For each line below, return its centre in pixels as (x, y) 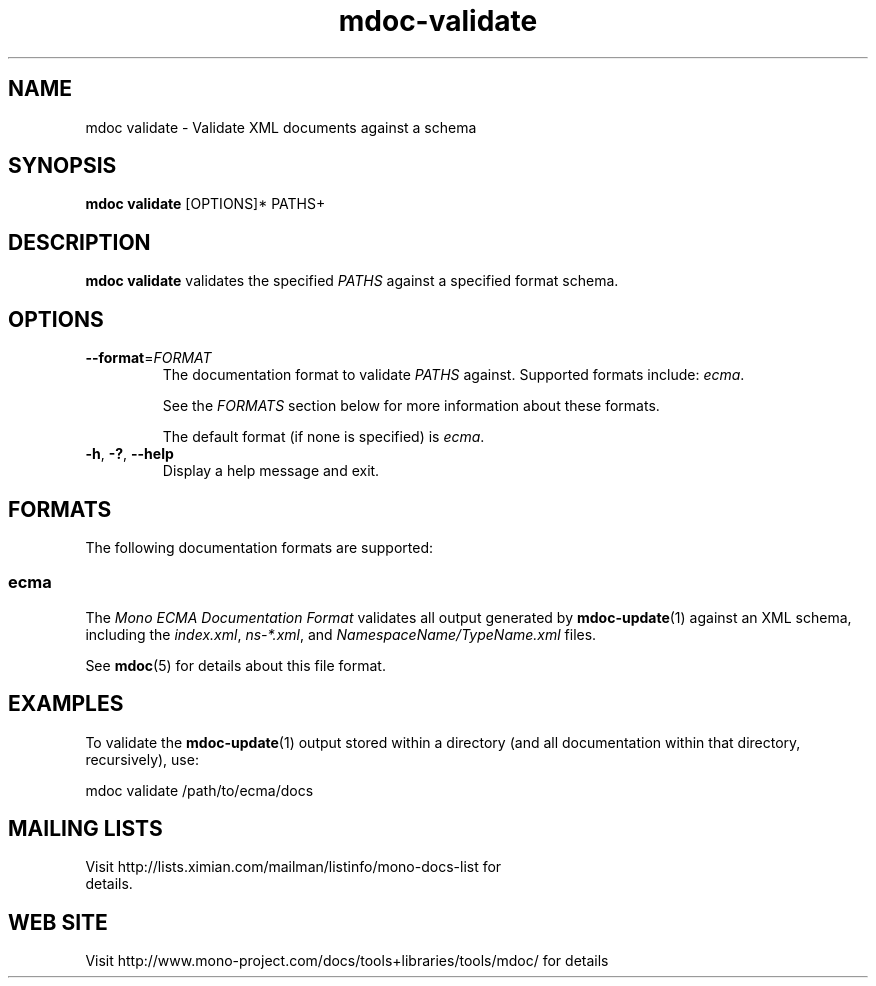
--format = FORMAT (148, 358)
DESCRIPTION (79, 242)
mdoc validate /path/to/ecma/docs (199, 790)
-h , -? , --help (129, 454)
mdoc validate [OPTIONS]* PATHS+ (205, 204)
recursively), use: (142, 759)
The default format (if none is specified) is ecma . (323, 437)
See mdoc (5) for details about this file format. (235, 665)
